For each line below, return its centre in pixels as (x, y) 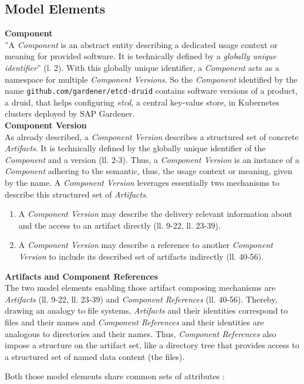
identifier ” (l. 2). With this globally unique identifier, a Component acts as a (142, 67)
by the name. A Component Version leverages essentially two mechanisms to (142, 182)
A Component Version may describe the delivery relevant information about (155, 214)
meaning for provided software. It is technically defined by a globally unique (141, 56)
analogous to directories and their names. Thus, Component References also (141, 333)
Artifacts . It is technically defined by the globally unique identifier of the (135, 148)
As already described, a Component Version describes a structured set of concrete (152, 136)
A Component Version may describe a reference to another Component (146, 245)
